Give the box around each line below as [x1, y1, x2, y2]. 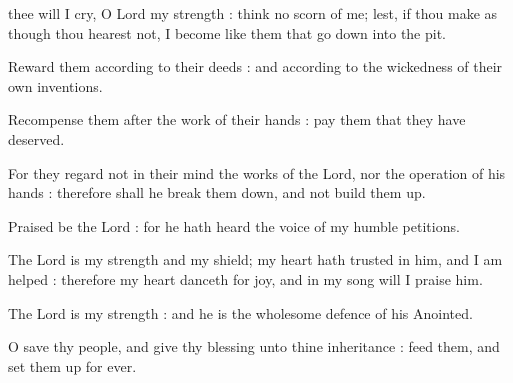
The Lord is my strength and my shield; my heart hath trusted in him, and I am [8, 249, 503, 270]
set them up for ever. [8, 355, 137, 376]
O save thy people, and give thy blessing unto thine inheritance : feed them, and [8, 336, 500, 357]
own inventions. [8, 75, 103, 96]
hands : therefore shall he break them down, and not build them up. [8, 182, 426, 203]
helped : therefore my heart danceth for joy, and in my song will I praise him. [8, 268, 483, 289]
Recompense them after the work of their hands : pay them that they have [8, 109, 466, 130]
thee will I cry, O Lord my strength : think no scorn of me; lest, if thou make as [8, 3, 498, 23]
